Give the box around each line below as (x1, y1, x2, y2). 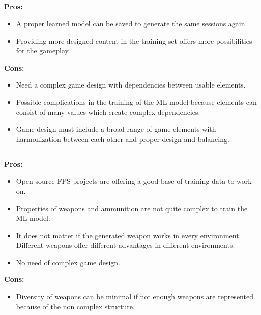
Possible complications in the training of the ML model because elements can (16, 96, 257, 107)
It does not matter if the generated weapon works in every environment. (16, 230, 241, 240)
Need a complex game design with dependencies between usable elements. (16, 79, 246, 90)
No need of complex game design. (16, 256, 121, 267)
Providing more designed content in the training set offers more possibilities (16, 35, 252, 46)
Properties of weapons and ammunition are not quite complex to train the (16, 203, 248, 213)
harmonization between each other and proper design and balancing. (16, 133, 229, 144)
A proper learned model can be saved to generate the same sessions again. (16, 18, 247, 28)
